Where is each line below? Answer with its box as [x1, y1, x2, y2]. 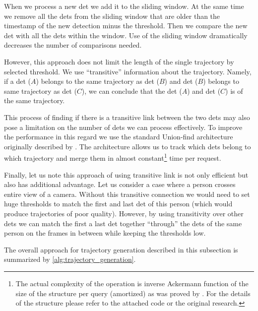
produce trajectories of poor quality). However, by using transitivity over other [4, 208, 244, 218]
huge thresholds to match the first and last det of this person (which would [4, 198, 233, 209]
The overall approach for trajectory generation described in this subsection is [4, 244, 238, 254]
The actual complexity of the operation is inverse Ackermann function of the [15, 278, 249, 288]
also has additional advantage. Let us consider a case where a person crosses [4, 179, 236, 189]
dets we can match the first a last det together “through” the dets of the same [4, 218, 242, 228]
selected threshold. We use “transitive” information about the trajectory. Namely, [4, 66, 252, 76]
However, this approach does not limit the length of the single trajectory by [4, 56, 234, 66]
